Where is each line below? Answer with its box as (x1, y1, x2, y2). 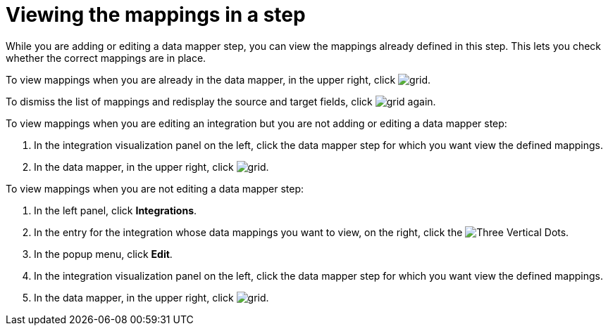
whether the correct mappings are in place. (6, 51, 206, 64)
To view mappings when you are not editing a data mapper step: (6, 182, 304, 195)
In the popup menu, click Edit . (34, 247, 173, 260)
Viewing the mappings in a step (6, 3, 306, 27)
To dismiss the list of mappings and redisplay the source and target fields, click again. (6, 95, 436, 108)
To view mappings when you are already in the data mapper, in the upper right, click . (6, 73, 431, 86)
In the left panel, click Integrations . (34, 204, 197, 216)
